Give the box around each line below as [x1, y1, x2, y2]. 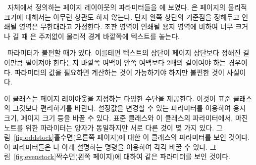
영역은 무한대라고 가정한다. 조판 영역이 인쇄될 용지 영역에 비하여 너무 [19, 21, 233, 32]
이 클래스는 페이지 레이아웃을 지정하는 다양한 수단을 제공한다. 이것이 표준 [4, 93, 231, 103]
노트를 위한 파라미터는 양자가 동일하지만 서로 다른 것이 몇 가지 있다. [4, 122, 214, 132]
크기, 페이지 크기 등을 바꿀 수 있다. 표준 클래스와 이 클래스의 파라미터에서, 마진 [4, 112, 248, 123]
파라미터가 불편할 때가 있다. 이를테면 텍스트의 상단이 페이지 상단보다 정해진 [7, 47, 241, 58]
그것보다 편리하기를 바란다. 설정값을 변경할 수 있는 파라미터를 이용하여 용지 [12, 103, 246, 113]
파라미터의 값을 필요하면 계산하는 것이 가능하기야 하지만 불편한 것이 [14, 67, 225, 77]
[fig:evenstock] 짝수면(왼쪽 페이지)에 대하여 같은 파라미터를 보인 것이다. [13, 151, 231, 162]
